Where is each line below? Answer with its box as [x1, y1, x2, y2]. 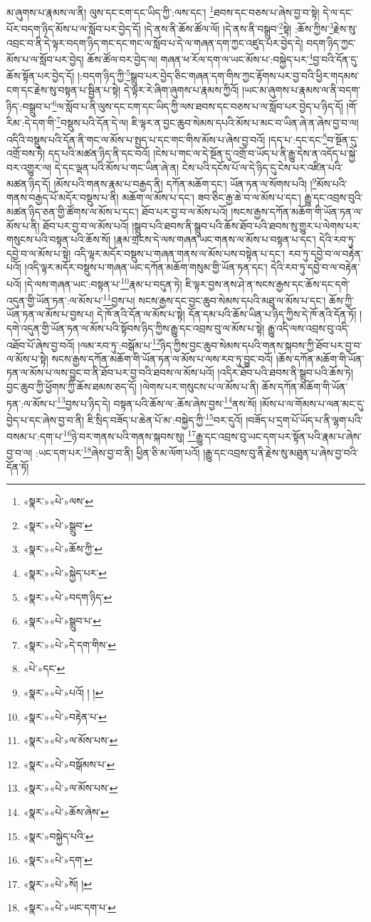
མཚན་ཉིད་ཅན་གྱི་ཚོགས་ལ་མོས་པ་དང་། [6, 203, 139, 218]
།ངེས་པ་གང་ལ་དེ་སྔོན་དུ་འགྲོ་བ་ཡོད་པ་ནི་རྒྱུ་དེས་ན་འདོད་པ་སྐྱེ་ [153, 145, 357, 160]
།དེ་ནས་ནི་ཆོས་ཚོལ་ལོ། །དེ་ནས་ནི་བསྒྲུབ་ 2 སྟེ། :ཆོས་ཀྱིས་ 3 [144, 19, 334, 36]
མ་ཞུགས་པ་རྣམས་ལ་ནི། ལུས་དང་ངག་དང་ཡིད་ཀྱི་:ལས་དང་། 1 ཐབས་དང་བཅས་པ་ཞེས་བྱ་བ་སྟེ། [6, 3, 320, 19]
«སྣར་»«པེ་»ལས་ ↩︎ [23, 494, 93, 509]
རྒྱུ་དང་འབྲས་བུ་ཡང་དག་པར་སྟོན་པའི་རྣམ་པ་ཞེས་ [196, 428, 362, 443]
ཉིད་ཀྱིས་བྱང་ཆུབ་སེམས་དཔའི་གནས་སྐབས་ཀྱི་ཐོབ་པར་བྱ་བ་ [160, 337, 362, 352]
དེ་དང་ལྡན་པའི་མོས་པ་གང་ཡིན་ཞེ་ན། [54, 159, 179, 174]
